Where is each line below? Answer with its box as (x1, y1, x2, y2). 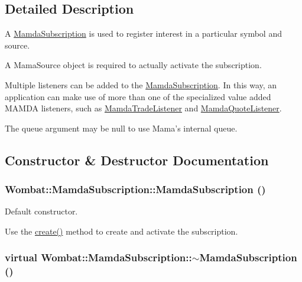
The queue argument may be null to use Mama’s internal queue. (5, 121, 238, 134)
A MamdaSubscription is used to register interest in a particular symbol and (5, 27, 282, 40)
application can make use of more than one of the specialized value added (5, 90, 271, 102)
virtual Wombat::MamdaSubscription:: (5, 250, 192, 265)
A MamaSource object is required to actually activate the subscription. (5, 59, 262, 71)
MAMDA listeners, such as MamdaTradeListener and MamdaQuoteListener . (5, 102, 282, 114)
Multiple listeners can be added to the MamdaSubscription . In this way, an (5, 78, 277, 91)
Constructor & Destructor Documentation (5, 150, 269, 169)
